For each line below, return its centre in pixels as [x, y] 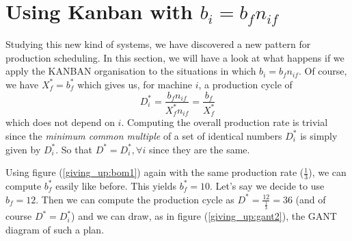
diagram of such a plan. [55, 229]
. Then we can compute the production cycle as [135, 199]
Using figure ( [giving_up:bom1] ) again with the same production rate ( [155, 172]
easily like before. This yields [116, 185]
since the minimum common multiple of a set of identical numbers [144, 135]
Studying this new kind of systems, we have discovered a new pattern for [158, 44]
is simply [319, 135]
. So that [74, 149]
